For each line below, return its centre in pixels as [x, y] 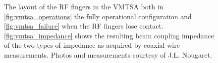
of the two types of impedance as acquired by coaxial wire [92, 45]
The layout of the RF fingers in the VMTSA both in [84, 6]
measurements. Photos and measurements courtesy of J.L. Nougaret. [108, 54]
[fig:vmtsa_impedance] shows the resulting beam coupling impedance [109, 35]
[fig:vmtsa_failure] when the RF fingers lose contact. [84, 26]
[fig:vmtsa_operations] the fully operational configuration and [98, 16]
